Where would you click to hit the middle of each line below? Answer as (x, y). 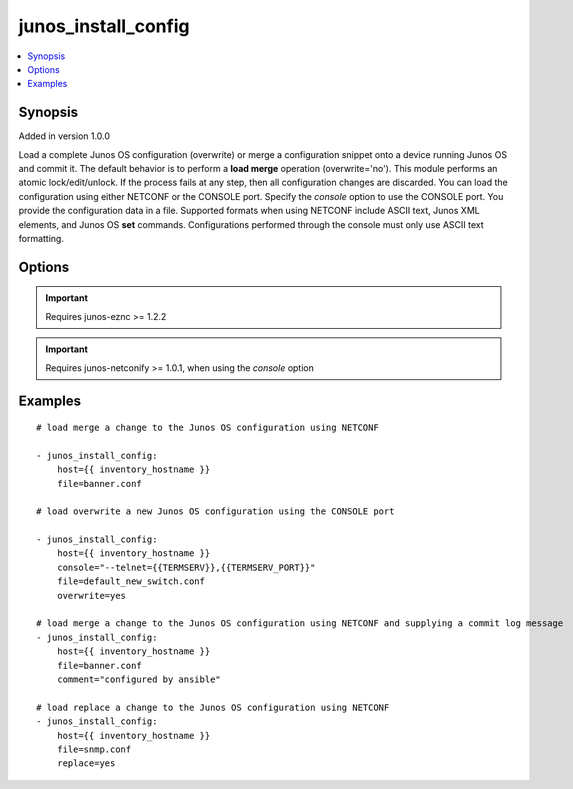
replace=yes (86, 763)
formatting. (41, 238)
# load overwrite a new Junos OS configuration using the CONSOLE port (215, 511)
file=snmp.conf (94, 749)
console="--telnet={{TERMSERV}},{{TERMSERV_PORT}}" (186, 567)
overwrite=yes (91, 595)
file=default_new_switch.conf (130, 581)
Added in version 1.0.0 (64, 136)
